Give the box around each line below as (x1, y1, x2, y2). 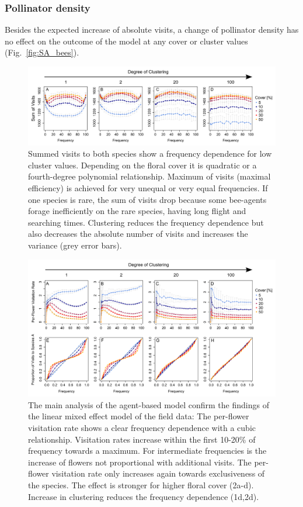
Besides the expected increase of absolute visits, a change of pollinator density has (5, 23, 299, 36)
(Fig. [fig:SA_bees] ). (5, 46, 79, 58)
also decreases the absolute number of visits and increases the (28, 227, 248, 240)
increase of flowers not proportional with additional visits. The (28, 456, 252, 468)
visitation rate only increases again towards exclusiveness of (51, 467, 265, 480)
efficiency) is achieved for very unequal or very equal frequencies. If (28, 181, 268, 194)
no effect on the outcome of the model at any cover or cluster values (5, 35, 248, 47)
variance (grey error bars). (28, 239, 122, 251)
